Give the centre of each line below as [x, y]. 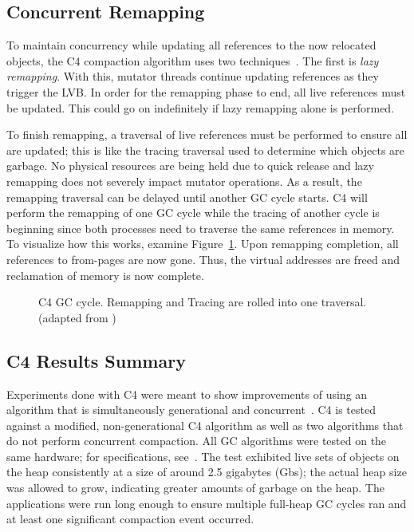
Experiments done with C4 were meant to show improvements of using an [187, 394]
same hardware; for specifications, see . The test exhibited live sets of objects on [203, 456]
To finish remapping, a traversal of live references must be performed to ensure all [207, 134]
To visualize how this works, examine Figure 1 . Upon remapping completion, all [203, 244]
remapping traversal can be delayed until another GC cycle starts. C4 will [187, 197]
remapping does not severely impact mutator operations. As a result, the [184, 181]
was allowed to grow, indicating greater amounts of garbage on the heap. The [195, 488]
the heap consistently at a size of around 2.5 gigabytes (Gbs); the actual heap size [207, 472]
